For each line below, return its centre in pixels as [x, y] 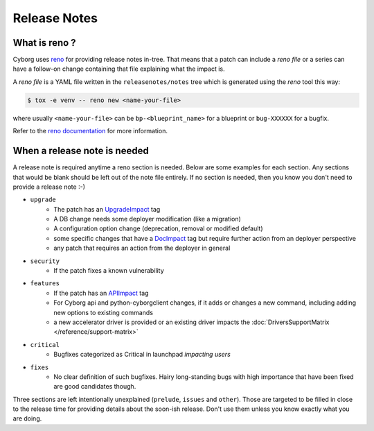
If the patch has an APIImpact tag [101, 293]
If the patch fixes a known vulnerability [109, 271]
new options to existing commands [104, 312]
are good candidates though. [95, 387]
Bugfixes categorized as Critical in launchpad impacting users [142, 355]
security [45, 261]
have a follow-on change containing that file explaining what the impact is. [119, 69]
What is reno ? [44, 43]
